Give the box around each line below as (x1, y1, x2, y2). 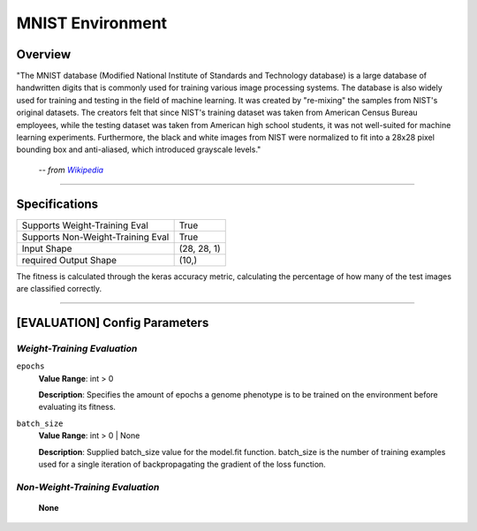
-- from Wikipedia (38, 164, 104, 175)
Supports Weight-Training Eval (21, 219, 149, 231)
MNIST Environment (16, 13, 168, 33)
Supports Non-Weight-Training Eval (21, 231, 170, 243)
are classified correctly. (16, 284, 102, 294)
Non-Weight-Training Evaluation (16, 481, 160, 493)
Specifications (16, 196, 99, 211)
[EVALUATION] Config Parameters (16, 315, 209, 330)
